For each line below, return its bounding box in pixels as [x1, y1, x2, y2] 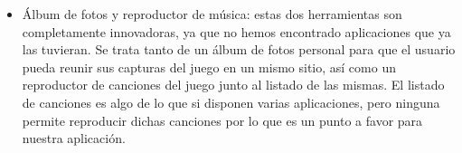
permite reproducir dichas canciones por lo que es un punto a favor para [22, 110, 423, 129]
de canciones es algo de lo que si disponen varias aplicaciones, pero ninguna [22, 92, 440, 111]
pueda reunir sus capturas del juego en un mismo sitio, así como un [22, 57, 396, 76]
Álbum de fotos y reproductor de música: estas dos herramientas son [22, 5, 402, 23]
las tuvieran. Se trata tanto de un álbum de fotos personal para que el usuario [22, 40, 456, 59]
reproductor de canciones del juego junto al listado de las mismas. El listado [22, 75, 445, 94]
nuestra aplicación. [22, 129, 126, 148]
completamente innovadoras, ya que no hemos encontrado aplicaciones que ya [22, 22, 451, 41]
